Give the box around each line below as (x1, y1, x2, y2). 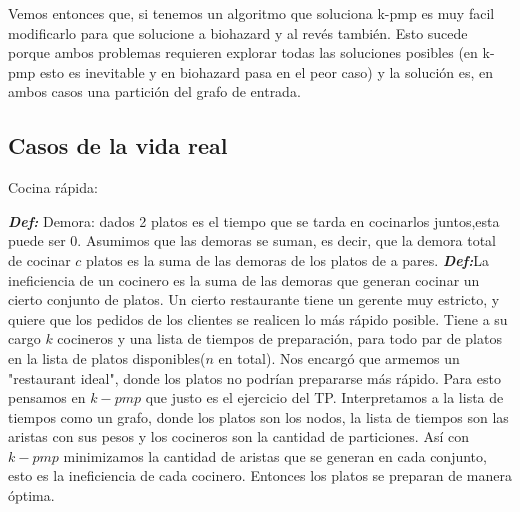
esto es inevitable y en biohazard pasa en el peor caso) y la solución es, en (39, 61, 494, 82)
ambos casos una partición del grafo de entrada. (8, 81, 301, 102)
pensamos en (8, 387, 86, 408)
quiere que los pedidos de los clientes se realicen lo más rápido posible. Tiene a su (8, 308, 508, 329)
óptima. (8, 485, 55, 506)
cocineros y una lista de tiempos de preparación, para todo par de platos (57, 328, 502, 349)
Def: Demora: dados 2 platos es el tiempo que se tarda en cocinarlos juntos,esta (8, 210, 500, 231)
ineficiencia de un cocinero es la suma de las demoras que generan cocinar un (8, 269, 480, 290)
